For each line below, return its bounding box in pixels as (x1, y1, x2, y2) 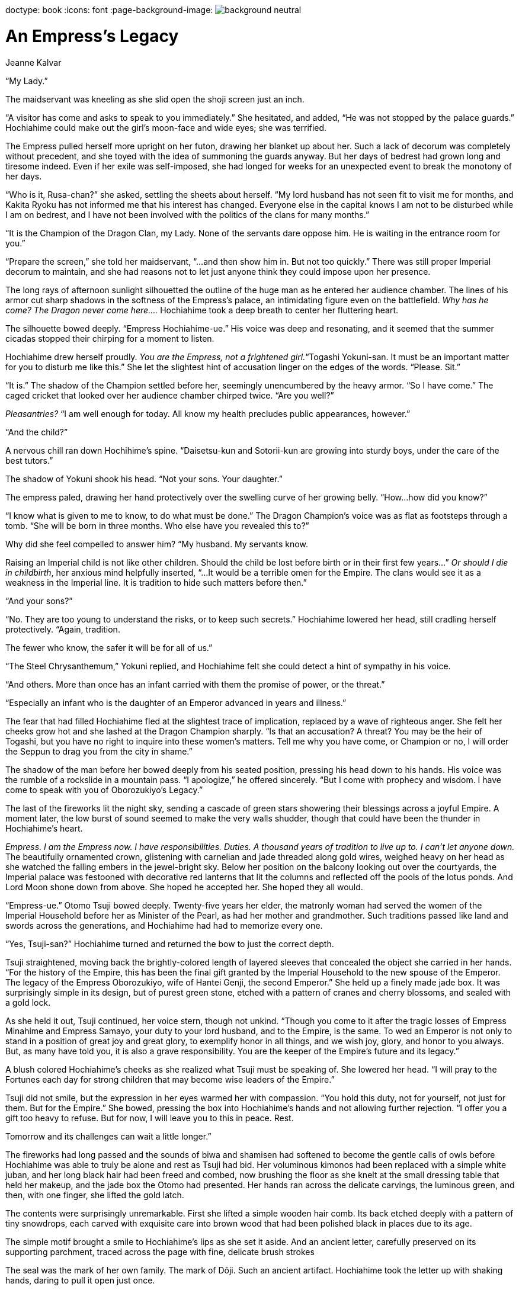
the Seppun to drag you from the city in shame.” (5, 746, 193, 756)
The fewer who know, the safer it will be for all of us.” (5, 642, 213, 653)
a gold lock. (5, 997, 51, 1007)
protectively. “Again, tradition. (5, 624, 120, 634)
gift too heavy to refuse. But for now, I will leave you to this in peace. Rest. (5, 1112, 294, 1123)
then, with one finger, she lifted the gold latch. (5, 1189, 184, 1200)
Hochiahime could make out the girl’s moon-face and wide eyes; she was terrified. (5, 122, 327, 133)
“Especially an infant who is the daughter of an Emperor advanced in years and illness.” (5, 697, 347, 708)
